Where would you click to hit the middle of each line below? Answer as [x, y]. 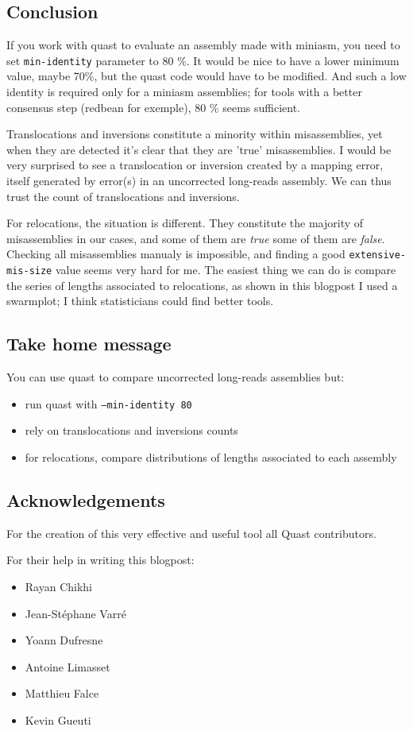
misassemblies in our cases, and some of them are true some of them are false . [196, 238]
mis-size [29, 271]
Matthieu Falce [62, 693]
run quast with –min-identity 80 [108, 403]
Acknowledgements [86, 499]
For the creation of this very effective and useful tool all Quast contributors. [191, 533]
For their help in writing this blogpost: [100, 560]
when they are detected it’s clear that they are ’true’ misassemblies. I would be [199, 149]
